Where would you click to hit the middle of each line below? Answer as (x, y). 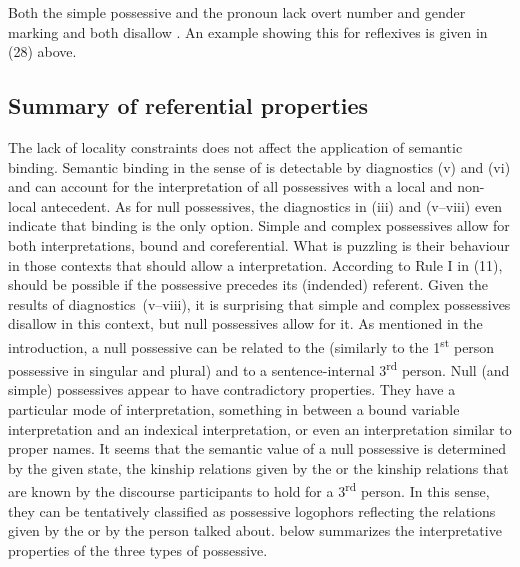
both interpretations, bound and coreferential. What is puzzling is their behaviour (259, 244)
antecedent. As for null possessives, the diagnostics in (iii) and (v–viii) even (272, 205)
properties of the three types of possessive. (138, 549)
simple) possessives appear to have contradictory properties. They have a (232, 389)
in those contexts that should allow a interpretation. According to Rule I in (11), (255, 264)
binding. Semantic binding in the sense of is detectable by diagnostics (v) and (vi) (259, 166)
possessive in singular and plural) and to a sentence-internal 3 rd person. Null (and (259, 368)
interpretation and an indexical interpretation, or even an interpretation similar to (260, 428)
